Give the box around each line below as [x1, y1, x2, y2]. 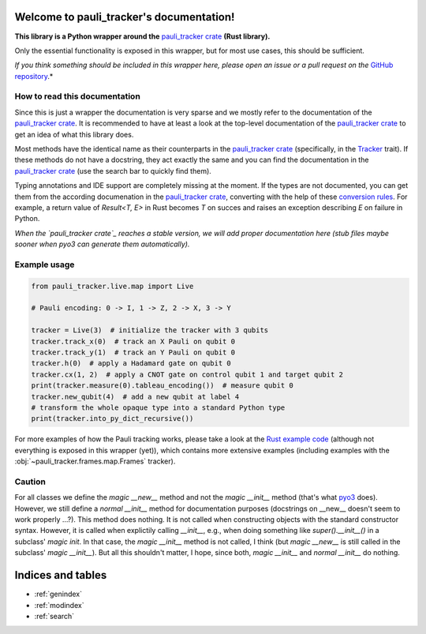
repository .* [14, 71, 54, 81]
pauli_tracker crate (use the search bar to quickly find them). [14, 166, 212, 175]
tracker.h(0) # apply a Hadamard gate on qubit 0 [31, 359, 232, 368]
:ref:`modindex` [34, 600, 84, 610]
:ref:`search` [34, 611, 75, 621]
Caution [14, 476, 47, 487]
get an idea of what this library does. [14, 129, 134, 139]
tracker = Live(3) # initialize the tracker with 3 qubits [31, 326, 269, 335]
